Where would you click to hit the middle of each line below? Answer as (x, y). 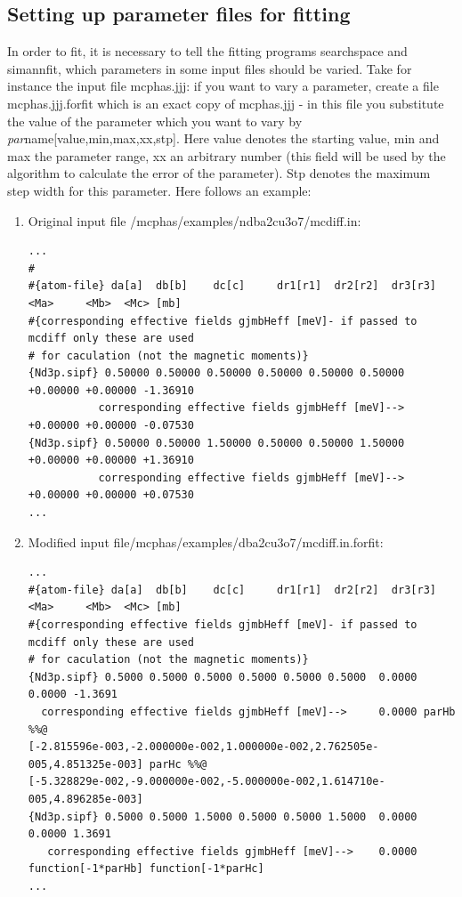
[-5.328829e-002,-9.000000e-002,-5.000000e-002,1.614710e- (207, 782)
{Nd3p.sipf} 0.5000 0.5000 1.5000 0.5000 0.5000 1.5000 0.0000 (223, 816)
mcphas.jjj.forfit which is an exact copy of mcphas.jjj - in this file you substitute (226, 103)
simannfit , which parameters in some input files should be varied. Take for (210, 68)
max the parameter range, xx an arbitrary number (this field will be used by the (227, 155)
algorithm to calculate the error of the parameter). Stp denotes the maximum (219, 173)
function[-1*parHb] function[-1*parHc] (146, 869)
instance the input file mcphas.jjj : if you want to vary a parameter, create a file (223, 86)
